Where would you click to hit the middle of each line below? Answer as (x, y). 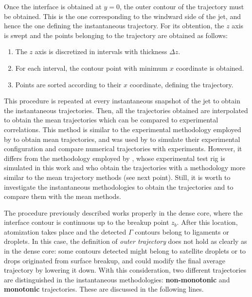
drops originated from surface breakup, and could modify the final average (115, 260)
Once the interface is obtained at (53, 6)
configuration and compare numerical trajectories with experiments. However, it (123, 148)
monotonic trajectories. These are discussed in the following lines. (104, 289)
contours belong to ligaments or (182, 231)
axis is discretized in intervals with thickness (101, 51)
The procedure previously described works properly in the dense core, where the (123, 212)
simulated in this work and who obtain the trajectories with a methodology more (125, 168)
